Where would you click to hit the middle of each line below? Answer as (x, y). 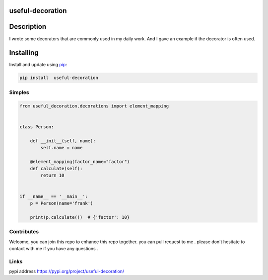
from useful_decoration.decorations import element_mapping (94, 106)
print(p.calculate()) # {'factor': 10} (80, 217)
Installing (24, 53)
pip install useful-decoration (59, 78)
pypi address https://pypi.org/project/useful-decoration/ (67, 272)
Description (28, 27)
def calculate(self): (56, 169)
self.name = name (62, 147)
